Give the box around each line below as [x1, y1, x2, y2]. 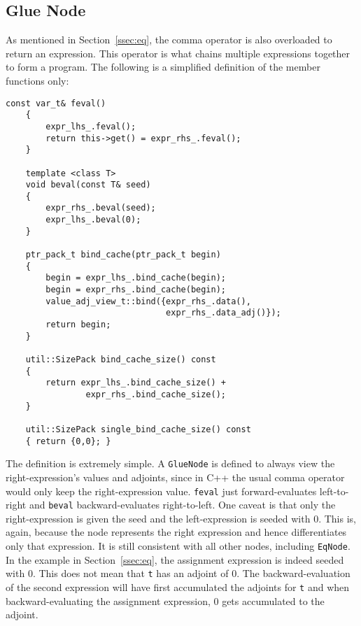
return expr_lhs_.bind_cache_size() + [45, 378, 226, 388]
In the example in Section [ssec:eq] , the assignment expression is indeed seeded [6, 552, 344, 567]
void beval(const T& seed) [25, 180, 151, 190]
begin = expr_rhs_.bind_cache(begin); [45, 285, 226, 295]
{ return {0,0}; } [25, 436, 111, 446]
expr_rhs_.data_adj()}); [166, 308, 281, 318]
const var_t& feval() [6, 98, 106, 108]
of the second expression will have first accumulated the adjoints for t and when [6, 579, 350, 594]
